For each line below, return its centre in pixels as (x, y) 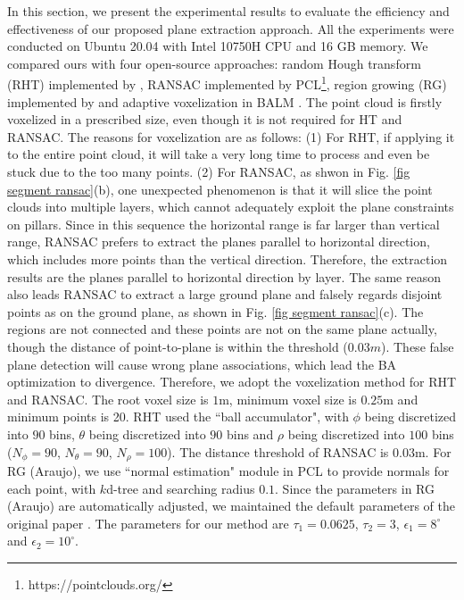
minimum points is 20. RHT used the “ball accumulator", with (178, 417)
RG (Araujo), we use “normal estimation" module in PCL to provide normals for (228, 470)
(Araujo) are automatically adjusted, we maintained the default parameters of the (231, 506)
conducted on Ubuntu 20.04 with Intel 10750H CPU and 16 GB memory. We (218, 46)
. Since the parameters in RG (355, 488)
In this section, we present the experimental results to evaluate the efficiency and (228, 11)
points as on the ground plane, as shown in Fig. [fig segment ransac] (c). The (215, 311)
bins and (250, 433)
